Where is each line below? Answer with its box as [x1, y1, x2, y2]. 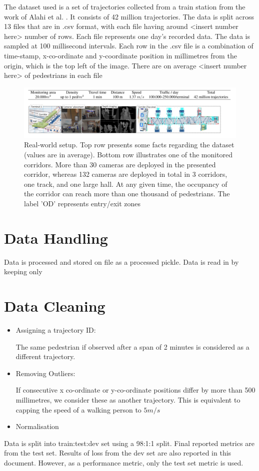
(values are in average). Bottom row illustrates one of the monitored [24, 149, 233, 159]
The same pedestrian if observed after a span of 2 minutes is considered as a [15, 341, 249, 352]
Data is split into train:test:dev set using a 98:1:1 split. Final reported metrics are [4, 438, 254, 448]
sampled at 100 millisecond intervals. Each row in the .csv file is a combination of [4, 40, 253, 51]
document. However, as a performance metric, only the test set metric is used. [4, 457, 243, 468]
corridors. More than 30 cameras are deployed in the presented [24, 159, 216, 169]
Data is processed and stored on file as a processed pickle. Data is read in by [4, 256, 239, 267]
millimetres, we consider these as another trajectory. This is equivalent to [15, 394, 240, 405]
